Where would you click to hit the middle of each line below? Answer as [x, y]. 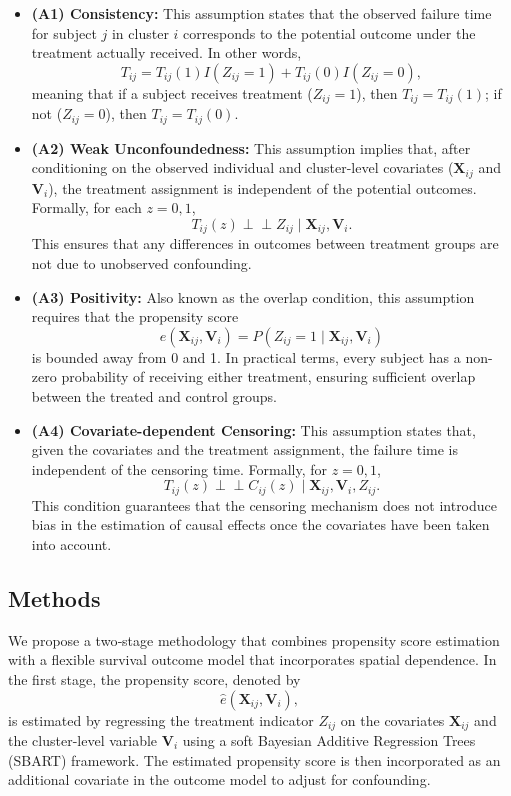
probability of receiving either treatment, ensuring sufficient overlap [268, 376]
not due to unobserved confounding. [141, 262]
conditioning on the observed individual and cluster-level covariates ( [242, 167]
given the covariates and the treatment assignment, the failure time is [245, 449]
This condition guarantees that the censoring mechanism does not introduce [264, 504]
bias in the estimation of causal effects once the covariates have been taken [260, 524]
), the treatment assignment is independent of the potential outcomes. [262, 187]
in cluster [140, 32]
